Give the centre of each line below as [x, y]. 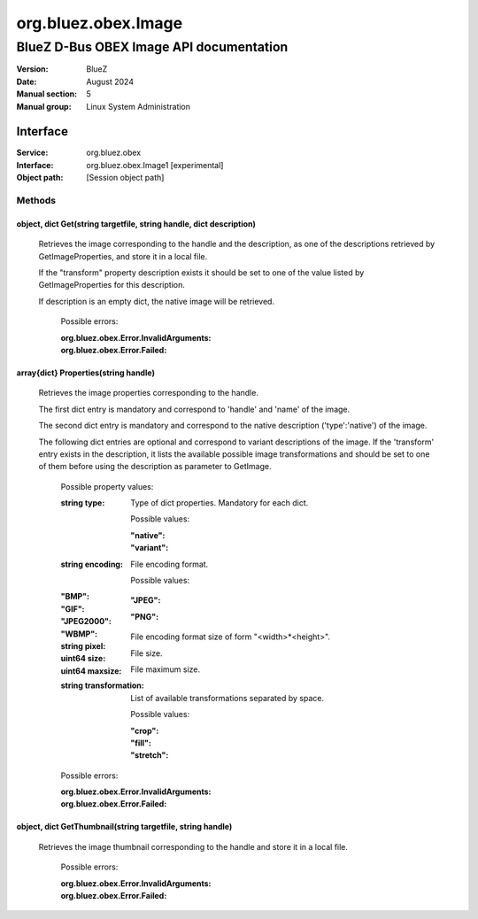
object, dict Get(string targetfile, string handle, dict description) [136, 224]
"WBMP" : [79, 634]
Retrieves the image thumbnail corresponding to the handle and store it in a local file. [193, 846]
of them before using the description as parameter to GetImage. [155, 467]
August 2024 [110, 81]
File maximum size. [166, 669]
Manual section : [47, 94]
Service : [32, 153]
